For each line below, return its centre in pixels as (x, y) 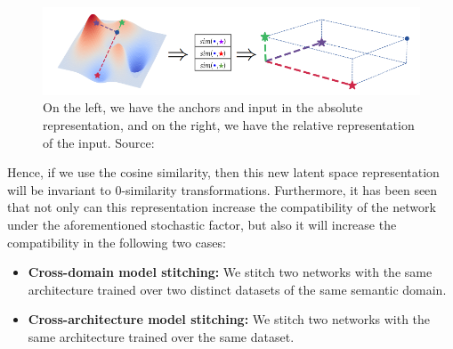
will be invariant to (59, 189)
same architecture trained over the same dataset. (161, 336)
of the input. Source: (99, 142)
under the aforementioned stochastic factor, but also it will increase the (202, 224)
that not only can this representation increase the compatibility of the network (222, 207)
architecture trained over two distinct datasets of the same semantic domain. (237, 289)
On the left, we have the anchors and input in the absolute (203, 107)
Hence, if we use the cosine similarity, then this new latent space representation (223, 172)
